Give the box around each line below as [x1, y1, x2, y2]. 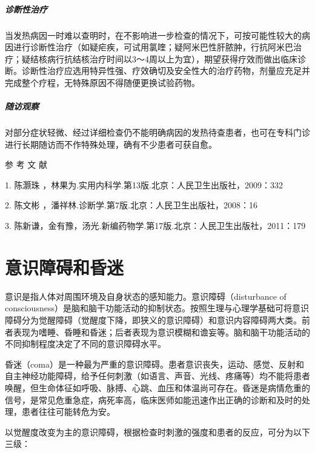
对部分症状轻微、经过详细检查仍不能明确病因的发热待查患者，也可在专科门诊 [5, 126, 310, 139]
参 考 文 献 [5, 158, 47, 171]
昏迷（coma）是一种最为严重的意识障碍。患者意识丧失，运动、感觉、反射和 [5, 357, 304, 370]
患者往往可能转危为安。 [21, 405, 115, 418]
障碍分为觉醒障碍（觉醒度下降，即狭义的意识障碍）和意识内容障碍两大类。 [5, 313, 302, 326]
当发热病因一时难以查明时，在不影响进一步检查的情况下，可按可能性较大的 [5, 28, 302, 41]
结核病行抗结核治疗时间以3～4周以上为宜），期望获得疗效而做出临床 [30, 52, 297, 65]
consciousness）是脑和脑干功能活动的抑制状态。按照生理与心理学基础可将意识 [5, 302, 309, 314]
